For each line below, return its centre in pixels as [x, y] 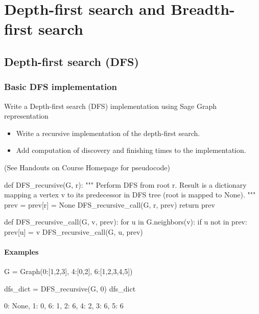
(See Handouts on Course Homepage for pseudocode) [87, 167]
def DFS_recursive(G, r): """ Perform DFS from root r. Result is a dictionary [125, 184]
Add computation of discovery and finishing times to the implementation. [131, 150]
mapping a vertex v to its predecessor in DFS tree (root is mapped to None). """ [130, 195]
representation [26, 116]
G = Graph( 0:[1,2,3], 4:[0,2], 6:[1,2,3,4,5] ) [68, 271]
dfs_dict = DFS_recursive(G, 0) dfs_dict [70, 288]
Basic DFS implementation [61, 87]
